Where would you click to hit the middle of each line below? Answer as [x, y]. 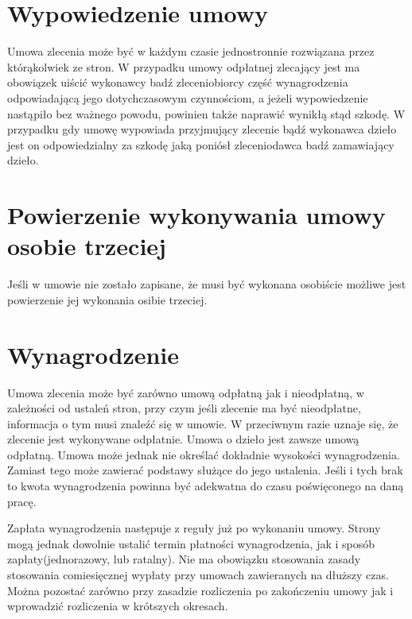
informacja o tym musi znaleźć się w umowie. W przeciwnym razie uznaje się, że [203, 423]
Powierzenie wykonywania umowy [196, 215]
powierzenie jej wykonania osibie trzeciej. [107, 299]
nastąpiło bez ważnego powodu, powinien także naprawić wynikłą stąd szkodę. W [206, 113]
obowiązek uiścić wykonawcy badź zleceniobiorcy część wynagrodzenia [178, 82]
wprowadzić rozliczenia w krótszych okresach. [118, 606]
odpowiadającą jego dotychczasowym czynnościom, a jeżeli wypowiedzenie [188, 97]
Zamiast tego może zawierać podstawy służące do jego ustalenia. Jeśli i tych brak [205, 470]
